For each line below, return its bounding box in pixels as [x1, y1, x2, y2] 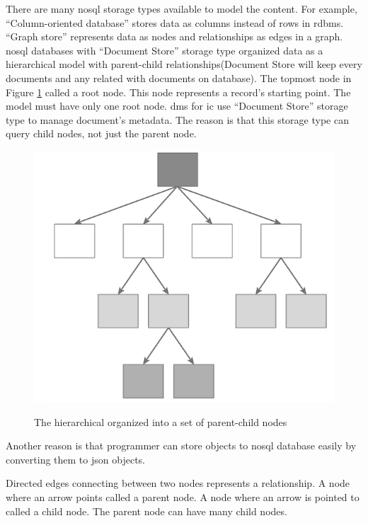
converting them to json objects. [6, 452, 145, 466]
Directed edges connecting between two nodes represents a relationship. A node [6, 476, 350, 490]
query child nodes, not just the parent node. [6, 126, 197, 141]
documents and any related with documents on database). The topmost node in [6, 70, 352, 85]
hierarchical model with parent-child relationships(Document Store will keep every [6, 57, 362, 71]
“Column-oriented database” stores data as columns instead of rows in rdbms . [6, 15, 344, 30]
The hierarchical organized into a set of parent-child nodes [34, 414, 287, 429]
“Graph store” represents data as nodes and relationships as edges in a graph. [6, 29, 343, 44]
